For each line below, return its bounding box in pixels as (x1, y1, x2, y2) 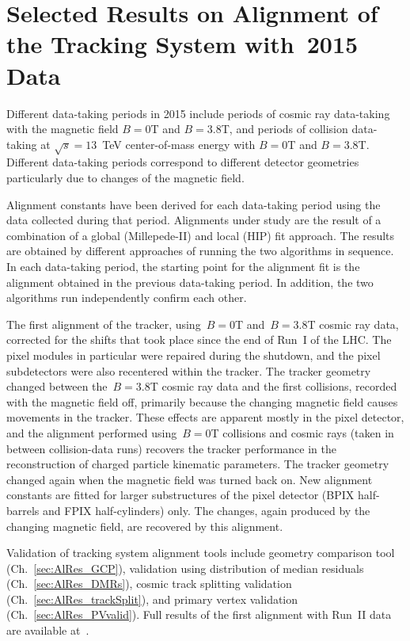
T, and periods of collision (221, 120, 348, 137)
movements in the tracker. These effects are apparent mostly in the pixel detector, (6, 409, 404, 425)
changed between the (6, 378, 108, 395)
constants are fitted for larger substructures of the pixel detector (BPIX (6, 486, 355, 503)
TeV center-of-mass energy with (102, 135, 256, 152)
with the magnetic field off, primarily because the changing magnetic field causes (6, 393, 398, 410)
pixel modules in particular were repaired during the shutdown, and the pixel (6, 346, 381, 363)
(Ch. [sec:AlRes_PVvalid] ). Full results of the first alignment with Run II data (6, 606, 392, 623)
